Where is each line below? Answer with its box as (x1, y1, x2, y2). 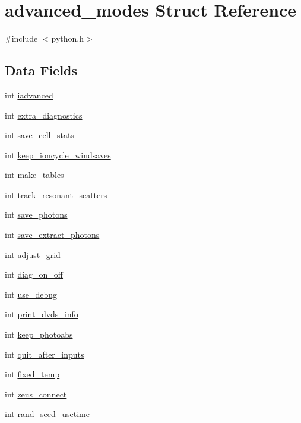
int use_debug (5, 288, 57, 300)
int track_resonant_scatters (5, 188, 107, 201)
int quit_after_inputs (5, 348, 84, 360)
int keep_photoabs (5, 328, 73, 341)
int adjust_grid (5, 248, 61, 260)
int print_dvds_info (5, 308, 78, 320)
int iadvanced (5, 88, 53, 101)
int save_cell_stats (5, 129, 74, 141)
